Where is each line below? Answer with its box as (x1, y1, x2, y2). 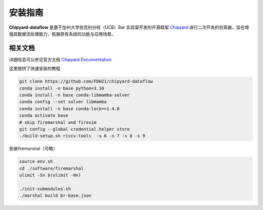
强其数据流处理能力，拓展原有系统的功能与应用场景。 (9, 31, 116, 37)
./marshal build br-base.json (19, 193, 92, 198)
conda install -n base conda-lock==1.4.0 (19, 106, 120, 112)
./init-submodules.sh (19, 186, 71, 191)
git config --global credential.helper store (19, 126, 130, 132)
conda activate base (19, 113, 68, 118)
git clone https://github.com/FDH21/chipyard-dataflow (19, 78, 153, 84)
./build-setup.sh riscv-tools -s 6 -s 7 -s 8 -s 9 (19, 133, 146, 139)
